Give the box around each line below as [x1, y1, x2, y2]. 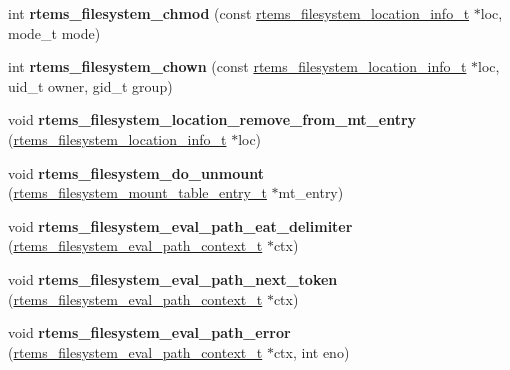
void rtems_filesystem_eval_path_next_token [8, 268, 338, 289]
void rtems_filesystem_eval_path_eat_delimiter [8, 215, 353, 236]
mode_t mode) [8, 22, 101, 43]
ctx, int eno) [273, 341, 350, 362]
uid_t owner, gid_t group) [8, 75, 173, 96]
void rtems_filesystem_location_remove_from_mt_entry [8, 109, 417, 130]
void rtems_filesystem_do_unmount [8, 162, 264, 183]
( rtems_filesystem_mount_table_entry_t [8, 182, 267, 203]
